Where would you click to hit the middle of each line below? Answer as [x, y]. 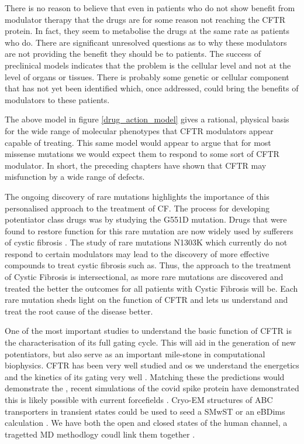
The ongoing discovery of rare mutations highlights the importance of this [137, 196]
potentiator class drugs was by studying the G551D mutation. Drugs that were [146, 219]
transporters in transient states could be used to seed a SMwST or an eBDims [145, 411]
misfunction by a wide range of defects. [75, 177]
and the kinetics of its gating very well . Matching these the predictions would [145, 376]
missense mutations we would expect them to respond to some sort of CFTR [142, 154]
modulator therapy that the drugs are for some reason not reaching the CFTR [145, 19]
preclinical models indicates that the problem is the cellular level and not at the [148, 65]
